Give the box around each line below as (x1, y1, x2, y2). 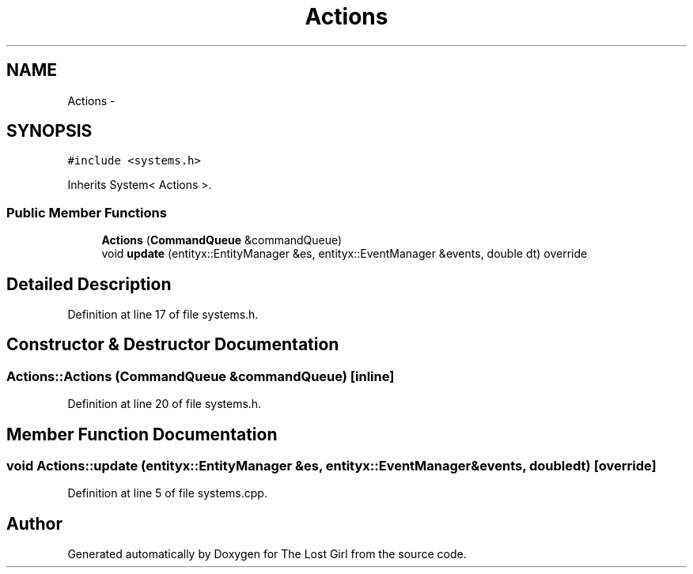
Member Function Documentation (6, 424, 278, 444)
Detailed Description (6, 274, 172, 294)
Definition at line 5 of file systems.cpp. (67, 486, 267, 500)
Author (6, 513, 62, 534)
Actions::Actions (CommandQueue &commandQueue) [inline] (6, 368, 395, 384)
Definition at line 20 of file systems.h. (67, 397, 262, 411)
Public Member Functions (6, 204, 167, 221)
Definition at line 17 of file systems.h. (67, 308, 259, 322)
